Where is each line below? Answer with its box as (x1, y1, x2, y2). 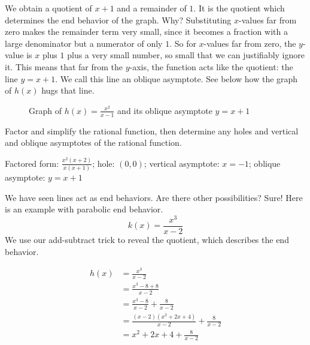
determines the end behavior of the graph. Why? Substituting (5, 13, 232, 26)
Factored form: (5, 157, 59, 169)
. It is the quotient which (193, 2, 285, 14)
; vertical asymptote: (144, 157, 220, 169)
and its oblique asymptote (117, 104, 212, 116)
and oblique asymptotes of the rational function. (5, 136, 182, 149)
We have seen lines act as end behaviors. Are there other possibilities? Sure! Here (5, 191, 303, 203)
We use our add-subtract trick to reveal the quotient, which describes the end (5, 233, 289, 245)
